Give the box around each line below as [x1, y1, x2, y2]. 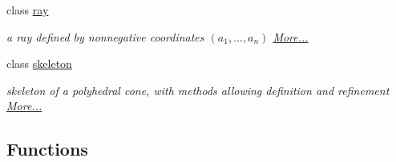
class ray [6, 2, 49, 18]
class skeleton [6, 55, 72, 72]
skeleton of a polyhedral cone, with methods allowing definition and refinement [6, 81, 390, 98]
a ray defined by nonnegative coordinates [6, 28, 204, 45]
